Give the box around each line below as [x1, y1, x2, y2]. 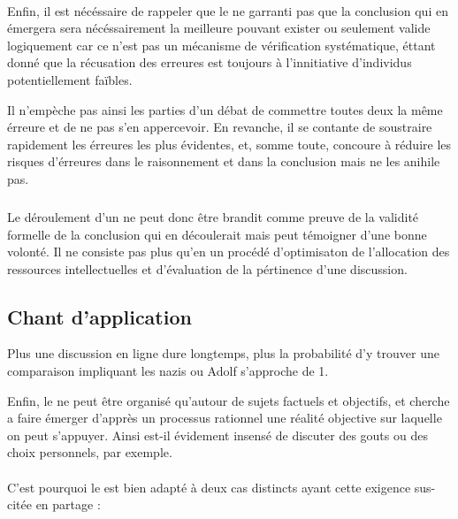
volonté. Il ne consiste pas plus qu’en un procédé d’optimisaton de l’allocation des [7, 242, 450, 261]
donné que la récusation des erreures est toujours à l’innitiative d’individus [7, 53, 412, 72]
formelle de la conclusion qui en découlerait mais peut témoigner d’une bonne [7, 225, 427, 243]
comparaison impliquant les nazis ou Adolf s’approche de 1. [7, 362, 329, 380]
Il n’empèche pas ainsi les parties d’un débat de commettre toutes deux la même [7, 100, 443, 118]
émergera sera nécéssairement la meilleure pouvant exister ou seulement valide [7, 19, 431, 37]
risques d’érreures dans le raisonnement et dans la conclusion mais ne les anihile [7, 152, 440, 171]
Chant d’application [7, 302, 192, 330]
